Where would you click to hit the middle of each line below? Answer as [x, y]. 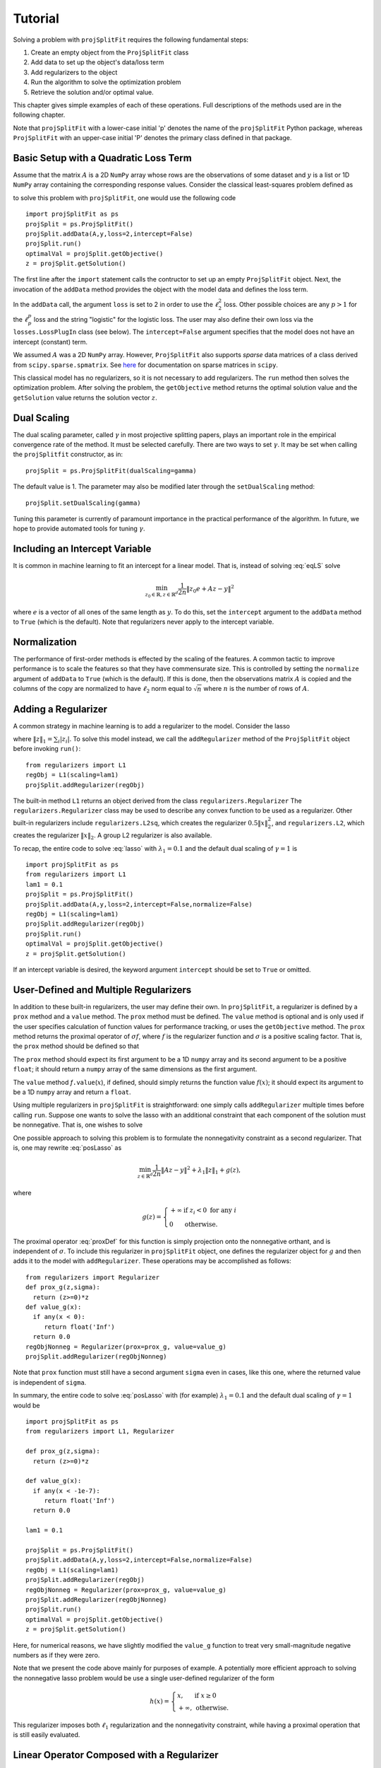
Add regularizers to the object [74, 72]
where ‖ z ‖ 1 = [33, 739]
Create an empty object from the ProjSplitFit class [110, 52]
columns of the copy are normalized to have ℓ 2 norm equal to [102, 689]
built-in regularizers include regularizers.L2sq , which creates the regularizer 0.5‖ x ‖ [140, 822]
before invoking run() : [47, 749]
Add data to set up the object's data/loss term [97, 62]
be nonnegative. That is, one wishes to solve [78, 1125]
